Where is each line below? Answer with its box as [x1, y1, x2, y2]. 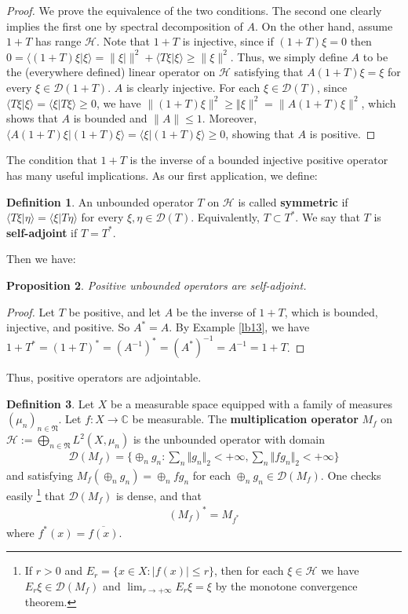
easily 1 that [6, 485, 65, 503]
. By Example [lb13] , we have [169, 319, 310, 335]
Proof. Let [6, 303, 55, 320]
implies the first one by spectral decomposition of [6, 17, 243, 34]
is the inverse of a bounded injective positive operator [129, 152, 388, 168]
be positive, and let [68, 303, 162, 320]
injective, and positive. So [6, 319, 130, 335]
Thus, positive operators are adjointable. [6, 369, 202, 386]
